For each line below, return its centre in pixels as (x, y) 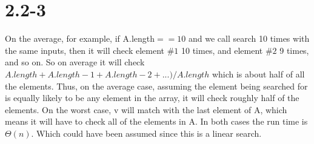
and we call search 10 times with (249, 38)
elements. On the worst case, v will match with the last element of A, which (146, 109)
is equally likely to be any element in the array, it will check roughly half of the (152, 98)
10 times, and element (222, 50)
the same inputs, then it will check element (85, 50)
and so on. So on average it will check (75, 62)
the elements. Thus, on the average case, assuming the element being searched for (156, 86)
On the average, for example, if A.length (80, 38)
